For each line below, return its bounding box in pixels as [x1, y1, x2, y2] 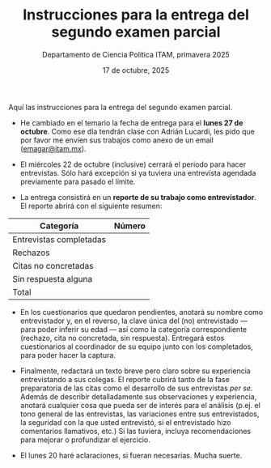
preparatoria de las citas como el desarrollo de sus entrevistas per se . [19, 383, 253, 393]
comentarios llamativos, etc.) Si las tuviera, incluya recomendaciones [19, 426, 252, 436]
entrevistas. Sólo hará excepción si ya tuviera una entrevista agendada [19, 168, 256, 177]
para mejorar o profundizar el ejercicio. [19, 435, 151, 445]
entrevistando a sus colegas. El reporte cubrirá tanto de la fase [19, 374, 231, 384]
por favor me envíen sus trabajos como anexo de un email [19, 135, 214, 145]
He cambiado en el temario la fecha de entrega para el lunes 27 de [19, 117, 243, 127]
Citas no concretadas [12, 260, 94, 271]
